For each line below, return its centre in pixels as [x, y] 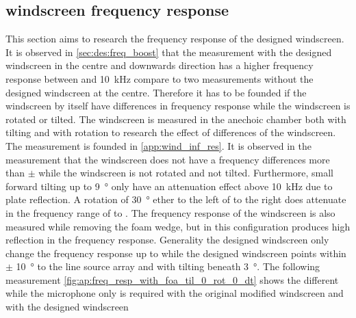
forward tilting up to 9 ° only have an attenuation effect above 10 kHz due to [169, 186]
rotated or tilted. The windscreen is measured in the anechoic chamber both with [176, 119]
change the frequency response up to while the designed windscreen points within [176, 253]
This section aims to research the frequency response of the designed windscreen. [175, 39]
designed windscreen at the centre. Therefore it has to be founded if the [156, 92]
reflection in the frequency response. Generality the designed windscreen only [167, 240]
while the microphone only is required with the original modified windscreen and [175, 293]
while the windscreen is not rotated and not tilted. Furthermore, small [186, 173]
